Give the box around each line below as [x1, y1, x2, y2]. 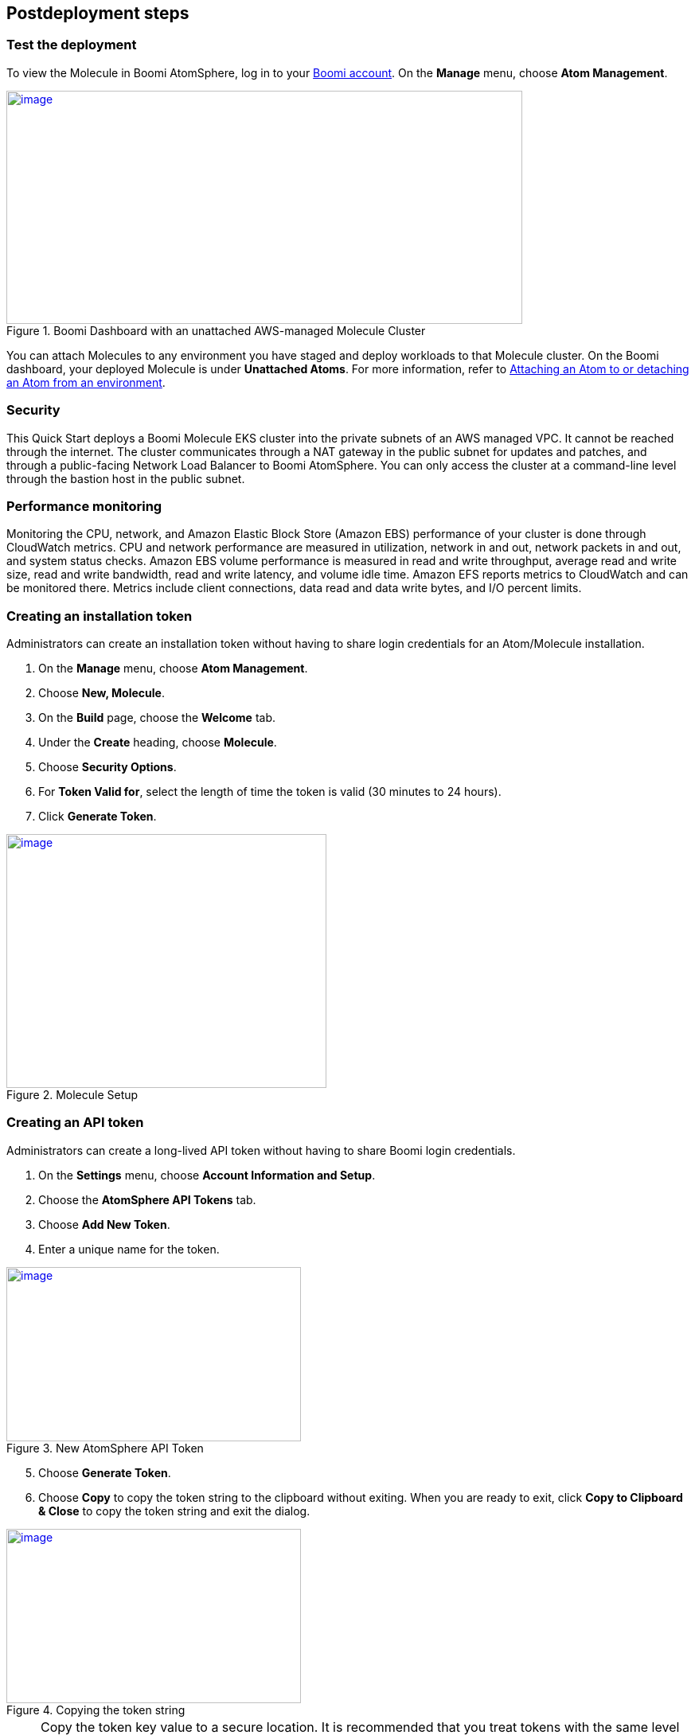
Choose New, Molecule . [38, 686, 165, 700]
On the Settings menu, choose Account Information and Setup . [38, 1168, 376, 1182]
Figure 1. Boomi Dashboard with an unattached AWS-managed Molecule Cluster [6, 323, 426, 337]
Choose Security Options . [38, 760, 177, 774]
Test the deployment [6, 37, 137, 53]
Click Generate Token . [38, 809, 157, 824]
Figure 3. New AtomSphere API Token [6, 1441, 204, 1455]
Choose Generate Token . [38, 1465, 171, 1480]
